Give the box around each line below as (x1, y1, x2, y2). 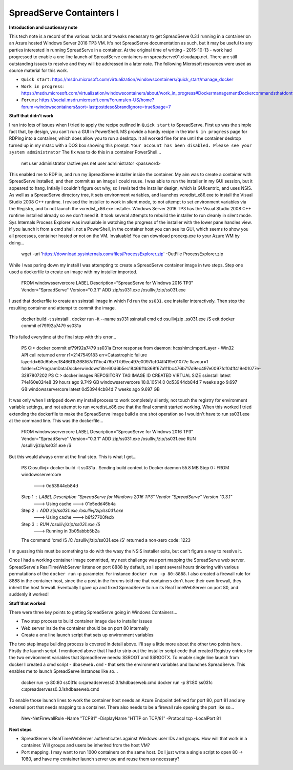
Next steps (9, 726, 32, 732)
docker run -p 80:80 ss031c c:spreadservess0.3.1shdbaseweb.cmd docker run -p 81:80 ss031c (21, 680, 213, 685)
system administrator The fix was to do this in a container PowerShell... (9, 149, 161, 155)
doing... (9, 240, 24, 245)
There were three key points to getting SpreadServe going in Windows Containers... (9, 609, 178, 616)
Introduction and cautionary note (9, 24, 78, 30)
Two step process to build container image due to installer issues (21, 618, 152, 624)
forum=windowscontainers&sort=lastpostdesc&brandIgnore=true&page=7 (21, 104, 171, 110)
